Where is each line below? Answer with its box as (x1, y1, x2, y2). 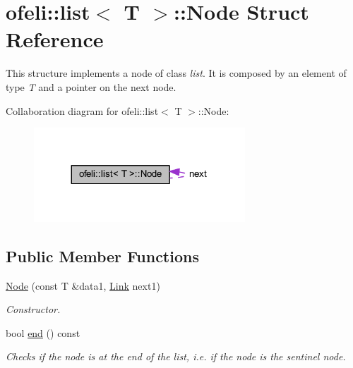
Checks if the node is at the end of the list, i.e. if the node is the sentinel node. (6, 349, 346, 364)
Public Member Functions (6, 245, 199, 266)
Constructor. (6, 302, 61, 317)
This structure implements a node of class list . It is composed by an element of (6, 66, 347, 80)
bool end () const (6, 325, 80, 340)
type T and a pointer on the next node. (6, 79, 176, 94)
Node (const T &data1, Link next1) (6, 278, 160, 293)
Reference (6, 25, 104, 54)
